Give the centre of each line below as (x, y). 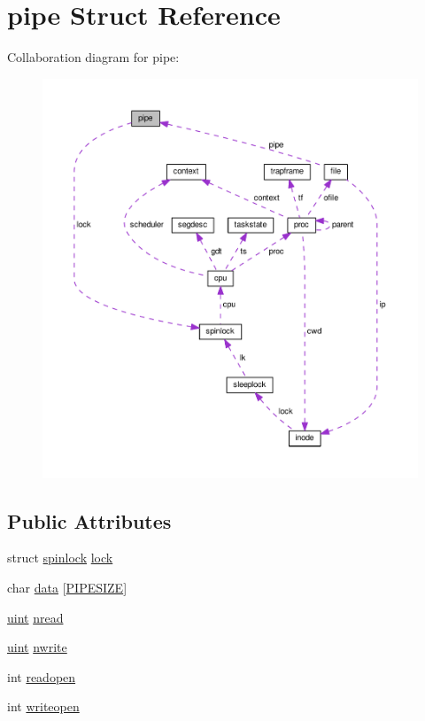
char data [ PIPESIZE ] (67, 587)
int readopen (42, 676)
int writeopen (43, 706)
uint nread (35, 617)
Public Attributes (89, 520)
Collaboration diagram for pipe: (93, 57)
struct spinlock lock (60, 558)
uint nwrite (37, 647)
